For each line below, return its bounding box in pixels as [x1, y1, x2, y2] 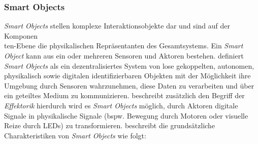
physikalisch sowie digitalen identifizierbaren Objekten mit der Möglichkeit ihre [4, 70, 251, 81]
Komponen [4, 30, 38, 41]
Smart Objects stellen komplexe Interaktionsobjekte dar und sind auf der [4, 20, 230, 31]
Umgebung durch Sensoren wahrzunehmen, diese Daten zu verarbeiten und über [4, 80, 254, 91]
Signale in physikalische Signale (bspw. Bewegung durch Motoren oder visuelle [4, 110, 248, 121]
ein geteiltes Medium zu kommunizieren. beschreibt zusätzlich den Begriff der [4, 90, 245, 101]
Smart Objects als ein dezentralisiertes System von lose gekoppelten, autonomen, [4, 60, 254, 71]
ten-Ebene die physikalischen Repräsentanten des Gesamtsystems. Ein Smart [4, 40, 243, 51]
